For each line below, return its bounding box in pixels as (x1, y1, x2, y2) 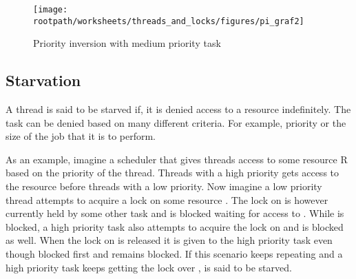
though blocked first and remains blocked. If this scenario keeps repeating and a (6, 247, 343, 261)
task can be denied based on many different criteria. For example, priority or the (6, 115, 346, 130)
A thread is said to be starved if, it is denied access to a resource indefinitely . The (6, 102, 351, 116)
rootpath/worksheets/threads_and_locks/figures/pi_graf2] (33, 16, 304, 26)
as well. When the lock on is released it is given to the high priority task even (6, 233, 333, 247)
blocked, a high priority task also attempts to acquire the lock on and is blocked (6, 219, 344, 234)
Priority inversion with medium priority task (33, 36, 221, 50)
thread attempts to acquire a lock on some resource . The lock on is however (6, 192, 328, 207)
